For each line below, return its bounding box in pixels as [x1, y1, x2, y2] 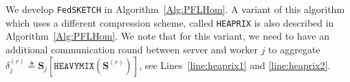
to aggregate [268, 42, 320, 56]
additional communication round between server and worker [6, 42, 259, 56]
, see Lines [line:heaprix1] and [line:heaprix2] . [139, 57, 331, 72]
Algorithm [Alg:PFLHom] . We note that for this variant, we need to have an [6, 29, 329, 43]
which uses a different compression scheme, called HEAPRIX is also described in [6, 15, 334, 29]
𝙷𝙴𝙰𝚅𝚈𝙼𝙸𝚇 [54, 61, 95, 71]
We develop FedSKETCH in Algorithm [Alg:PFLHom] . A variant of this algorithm [6, 2, 345, 16]
